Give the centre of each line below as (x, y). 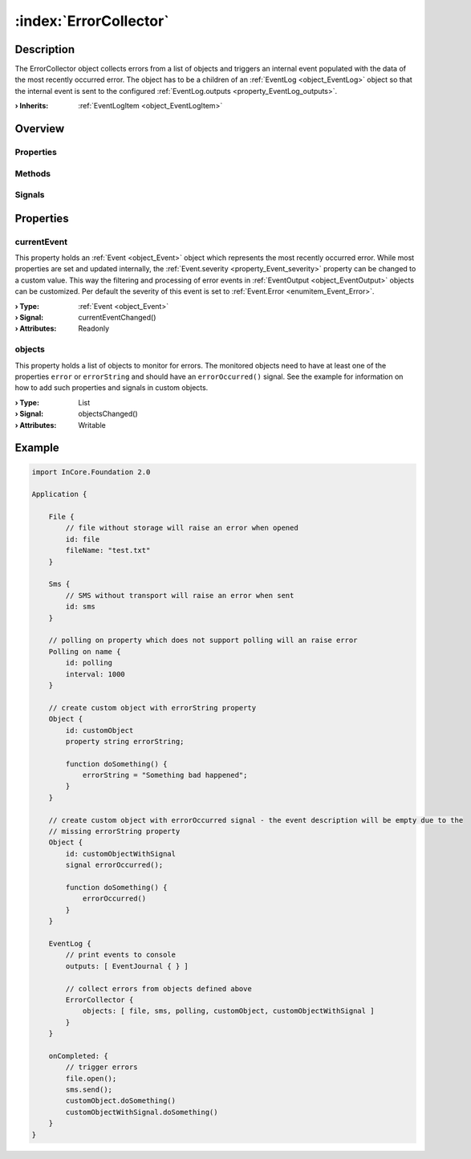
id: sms (81, 607)
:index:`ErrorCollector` (92, 21)
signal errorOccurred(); (114, 865)
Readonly (94, 328)
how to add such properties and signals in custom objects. (112, 388)
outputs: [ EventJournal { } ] (127, 966)
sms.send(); (89, 1090)
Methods (33, 173)
